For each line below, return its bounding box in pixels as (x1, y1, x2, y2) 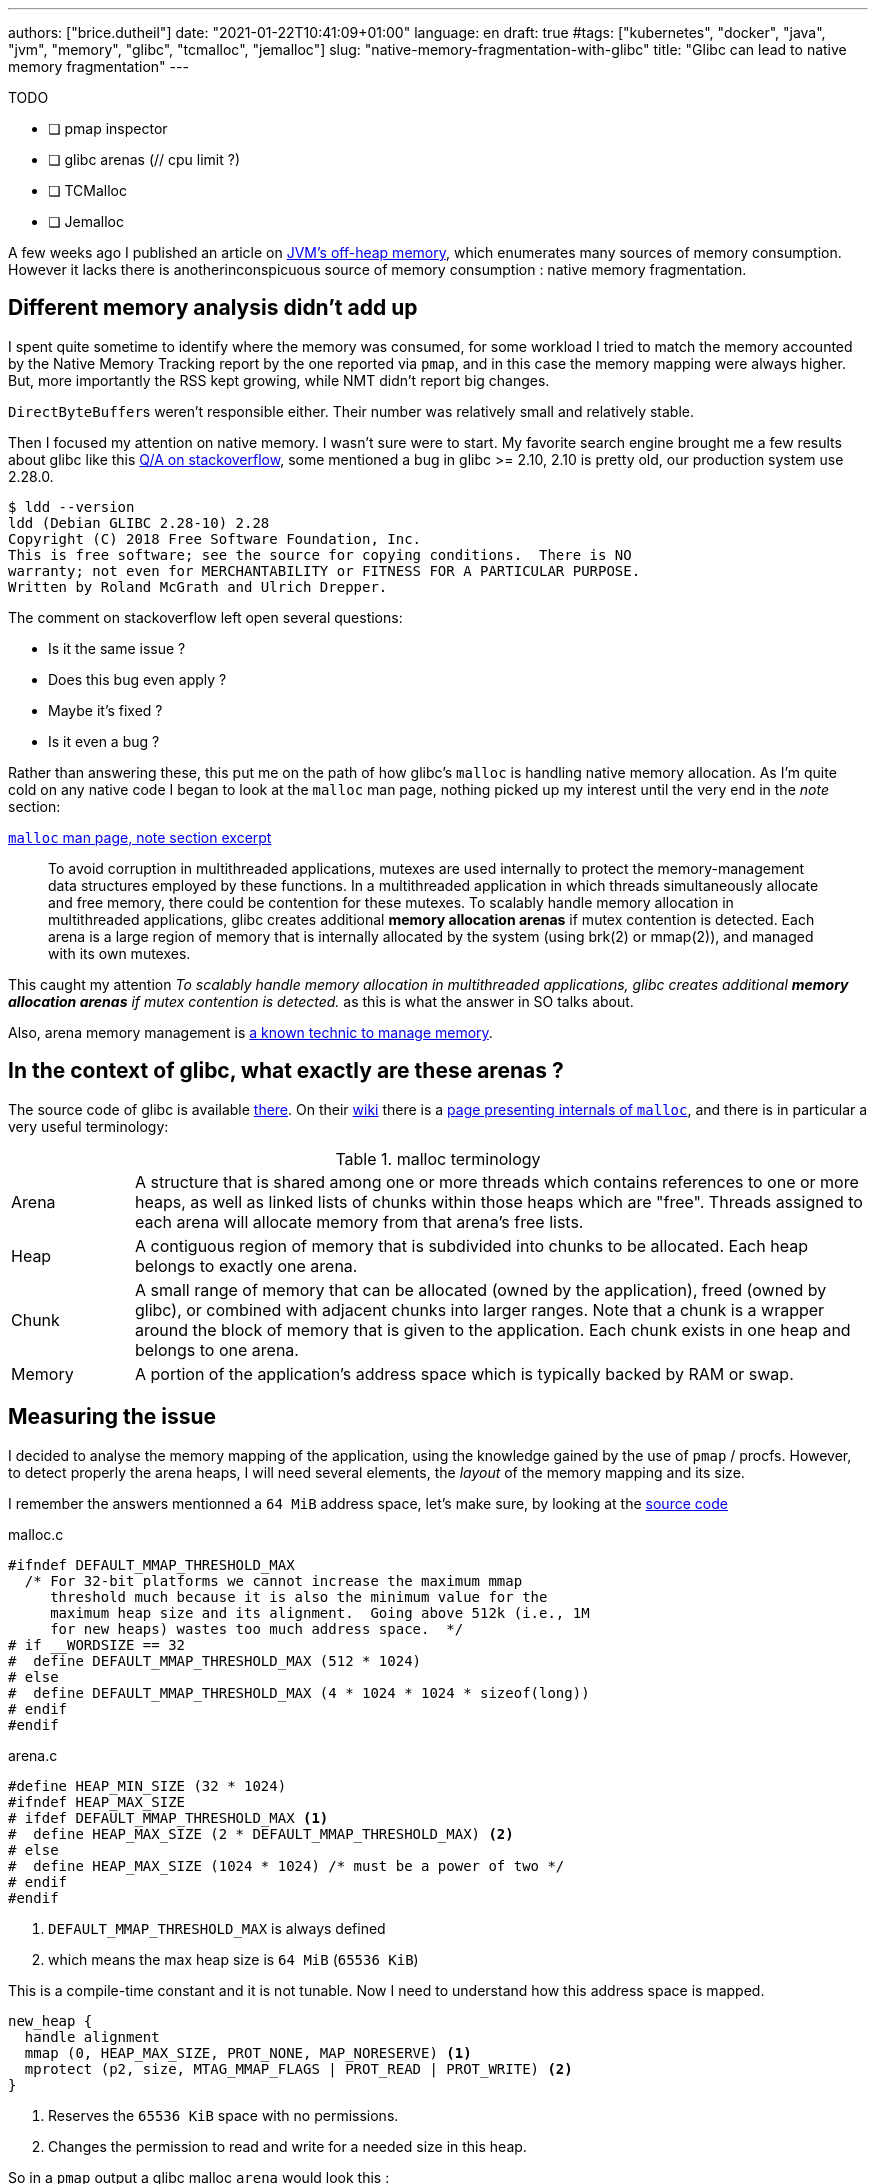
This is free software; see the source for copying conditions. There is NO (8, 546, 632, 563)
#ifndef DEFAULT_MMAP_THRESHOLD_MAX (8, 1556, 295, 1573)
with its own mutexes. (48, 944, 191, 962)
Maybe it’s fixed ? (48, 701, 163, 719)
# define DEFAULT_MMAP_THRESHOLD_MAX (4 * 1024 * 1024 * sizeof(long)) (8, 1684, 590, 1701)
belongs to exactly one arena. (134, 1255, 358, 1276)
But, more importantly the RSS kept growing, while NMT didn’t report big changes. (8, 371, 550, 389)
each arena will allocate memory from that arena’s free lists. (134, 1211, 584, 1232)
